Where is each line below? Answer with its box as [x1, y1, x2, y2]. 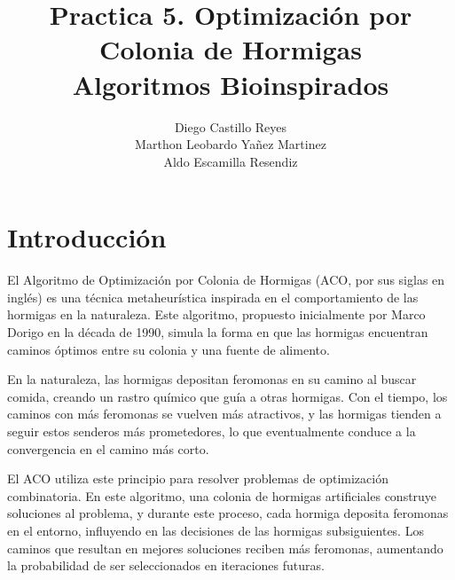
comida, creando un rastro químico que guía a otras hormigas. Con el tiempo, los [7, 387, 448, 405]
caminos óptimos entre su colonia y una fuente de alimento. [7, 340, 330, 358]
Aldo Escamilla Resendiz [163, 152, 298, 170]
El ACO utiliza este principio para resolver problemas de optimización [7, 469, 388, 488]
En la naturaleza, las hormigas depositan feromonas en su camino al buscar [7, 370, 417, 388]
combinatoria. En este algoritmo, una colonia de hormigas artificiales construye [7, 486, 437, 505]
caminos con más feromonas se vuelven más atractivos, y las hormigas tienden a [7, 404, 442, 423]
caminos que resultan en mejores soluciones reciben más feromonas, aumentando [7, 538, 443, 557]
